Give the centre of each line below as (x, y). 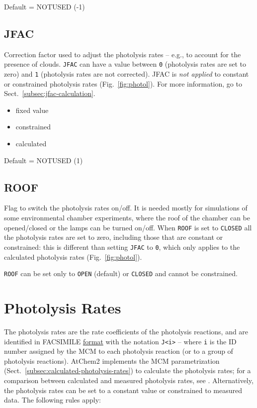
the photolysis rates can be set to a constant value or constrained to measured (123, 390)
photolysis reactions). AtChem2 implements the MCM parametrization (112, 360)
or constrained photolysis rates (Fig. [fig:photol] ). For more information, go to (123, 83)
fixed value (32, 110)
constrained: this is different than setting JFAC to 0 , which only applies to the (122, 247)
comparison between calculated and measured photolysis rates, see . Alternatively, (129, 380)
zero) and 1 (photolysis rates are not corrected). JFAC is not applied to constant (127, 74)
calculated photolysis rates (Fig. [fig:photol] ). (73, 256)
